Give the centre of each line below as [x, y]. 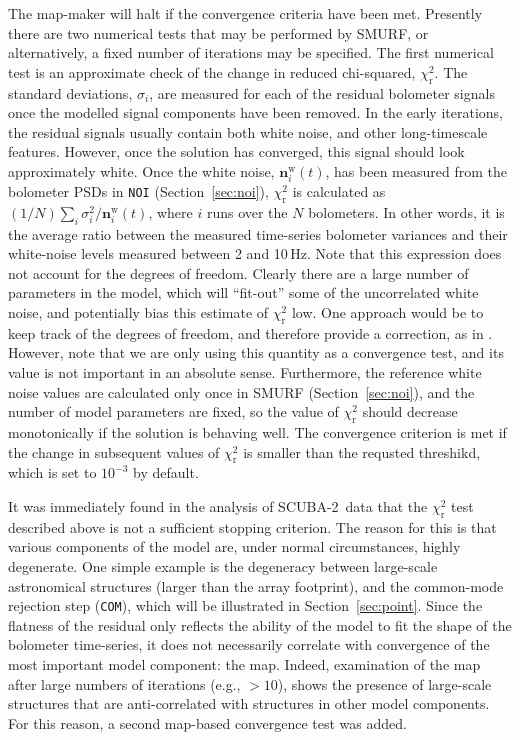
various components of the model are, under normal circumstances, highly [234, 546]
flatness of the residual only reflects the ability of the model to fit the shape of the [260, 624]
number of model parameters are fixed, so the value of [173, 411]
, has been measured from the [416, 170]
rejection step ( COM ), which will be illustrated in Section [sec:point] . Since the [245, 605]
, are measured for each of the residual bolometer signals [322, 92]
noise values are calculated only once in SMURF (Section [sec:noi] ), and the [241, 391]
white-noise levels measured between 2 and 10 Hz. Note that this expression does [255, 253]
